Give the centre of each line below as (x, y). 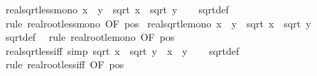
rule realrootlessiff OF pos (65, 64)
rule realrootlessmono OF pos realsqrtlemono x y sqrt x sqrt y (158, 23)
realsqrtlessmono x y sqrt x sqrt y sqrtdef (117, 9)
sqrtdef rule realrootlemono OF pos (90, 37)
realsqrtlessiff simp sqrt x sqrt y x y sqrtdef (122, 50)
